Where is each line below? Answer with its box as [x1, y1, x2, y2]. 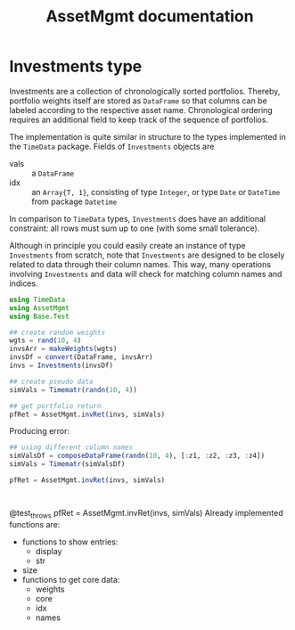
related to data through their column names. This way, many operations [9, 258, 272, 269]
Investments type [9, 56, 143, 77]
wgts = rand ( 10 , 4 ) [9, 336, 82, 345]
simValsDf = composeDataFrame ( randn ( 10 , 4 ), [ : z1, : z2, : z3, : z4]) [9, 452, 266, 461]
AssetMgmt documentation [45, 6, 254, 27]
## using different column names [9, 443, 134, 452]
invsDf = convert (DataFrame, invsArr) [9, 353, 153, 362]
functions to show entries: [21, 536, 119, 547]
